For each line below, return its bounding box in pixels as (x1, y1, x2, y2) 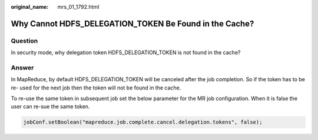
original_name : (11, 4, 49, 10)
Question (11, 36, 38, 45)
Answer (11, 64, 34, 72)
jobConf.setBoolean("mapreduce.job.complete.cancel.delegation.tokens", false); (23, 119, 263, 126)
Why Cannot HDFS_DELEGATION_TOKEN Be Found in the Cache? (11, 18, 254, 29)
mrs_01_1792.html (57, 4, 100, 10)
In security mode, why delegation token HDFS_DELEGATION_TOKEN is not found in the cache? (11, 49, 241, 56)
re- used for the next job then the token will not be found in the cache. (11, 84, 181, 91)
